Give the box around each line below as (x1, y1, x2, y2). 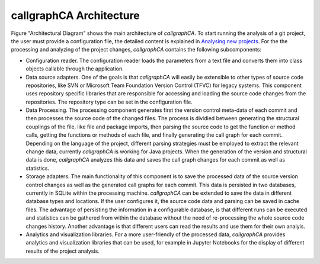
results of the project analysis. (25, 247, 100, 255)
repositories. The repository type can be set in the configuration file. (25, 98, 193, 105)
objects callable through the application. (25, 65, 124, 72)
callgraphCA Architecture (11, 9, 140, 22)
